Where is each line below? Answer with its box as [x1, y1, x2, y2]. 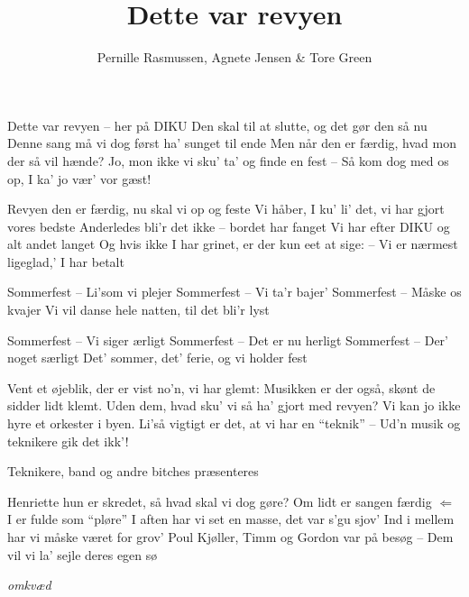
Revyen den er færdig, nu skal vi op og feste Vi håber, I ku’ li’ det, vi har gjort [7, 199, 445, 218]
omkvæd [7, 575, 51, 594]
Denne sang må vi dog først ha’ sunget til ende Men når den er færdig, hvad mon [7, 133, 456, 152]
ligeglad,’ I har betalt [7, 252, 124, 271]
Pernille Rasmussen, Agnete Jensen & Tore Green [97, 48, 372, 67]
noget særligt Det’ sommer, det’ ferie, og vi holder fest [7, 348, 308, 367]
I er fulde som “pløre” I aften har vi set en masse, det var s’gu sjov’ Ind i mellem [7, 510, 455, 528]
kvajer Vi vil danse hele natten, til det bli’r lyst [7, 300, 270, 319]
